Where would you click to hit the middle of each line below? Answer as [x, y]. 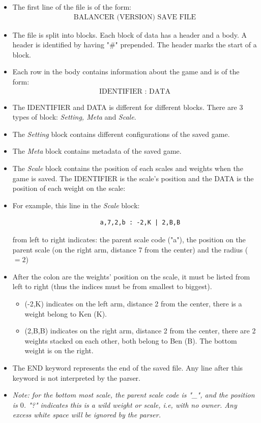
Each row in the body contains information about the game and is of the [126, 72]
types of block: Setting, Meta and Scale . [74, 117]
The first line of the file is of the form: [72, 7]
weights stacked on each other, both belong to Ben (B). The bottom [131, 340]
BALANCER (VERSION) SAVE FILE [135, 17]
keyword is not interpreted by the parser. [76, 377]
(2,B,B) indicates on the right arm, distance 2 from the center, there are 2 [140, 331]
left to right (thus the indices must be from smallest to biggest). [112, 286]
